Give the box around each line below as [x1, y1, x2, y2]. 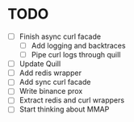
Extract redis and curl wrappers [19, 95, 125, 105]
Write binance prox [19, 86, 83, 96]
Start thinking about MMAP [19, 104, 110, 114]
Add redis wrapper [19, 68, 82, 78]
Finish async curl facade [19, 32, 102, 41]
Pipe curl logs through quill [31, 50, 121, 60]
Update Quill [19, 59, 61, 69]
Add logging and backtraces [31, 41, 126, 50]
